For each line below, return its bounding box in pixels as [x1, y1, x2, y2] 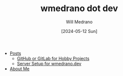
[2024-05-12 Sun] [61, 28, 98, 34]
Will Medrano [66, 19, 93, 25]
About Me [9, 66, 30, 72]
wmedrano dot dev [40, 3, 118, 14]
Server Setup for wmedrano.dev [17, 61, 82, 66]
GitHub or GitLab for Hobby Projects [17, 55, 90, 61]
